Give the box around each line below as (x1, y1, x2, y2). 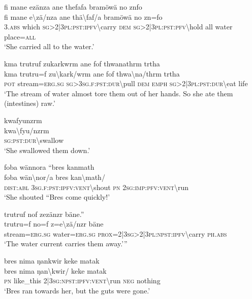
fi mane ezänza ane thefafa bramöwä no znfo (4, 2, 142, 12)
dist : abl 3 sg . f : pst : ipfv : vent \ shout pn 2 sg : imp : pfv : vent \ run (4, 181, 188, 192)
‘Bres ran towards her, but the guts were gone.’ (4, 285, 150, 295)
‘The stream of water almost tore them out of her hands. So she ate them (4, 88, 233, 98)
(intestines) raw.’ (4, 98, 55, 108)
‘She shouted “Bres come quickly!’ (4, 192, 110, 202)
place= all (4, 31, 36, 42)
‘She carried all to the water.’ (4, 41, 94, 52)
